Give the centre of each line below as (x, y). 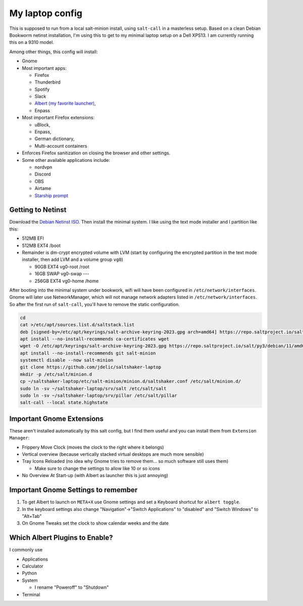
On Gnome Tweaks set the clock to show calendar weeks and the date (95, 523)
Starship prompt (51, 195)
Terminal (31, 594)
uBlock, (42, 124)
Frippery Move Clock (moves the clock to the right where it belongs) (93, 447)
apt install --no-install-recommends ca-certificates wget (94, 339)
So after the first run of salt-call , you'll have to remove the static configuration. (95, 304)
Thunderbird (47, 82)
